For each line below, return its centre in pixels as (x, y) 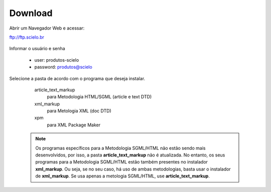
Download (31, 13)
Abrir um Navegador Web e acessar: (47, 28)
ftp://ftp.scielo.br (27, 37)
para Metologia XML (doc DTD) (79, 111)
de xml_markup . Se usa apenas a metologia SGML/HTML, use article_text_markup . (123, 176)
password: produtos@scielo (63, 67)
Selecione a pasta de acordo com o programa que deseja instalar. (77, 78)
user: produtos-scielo (57, 60)
